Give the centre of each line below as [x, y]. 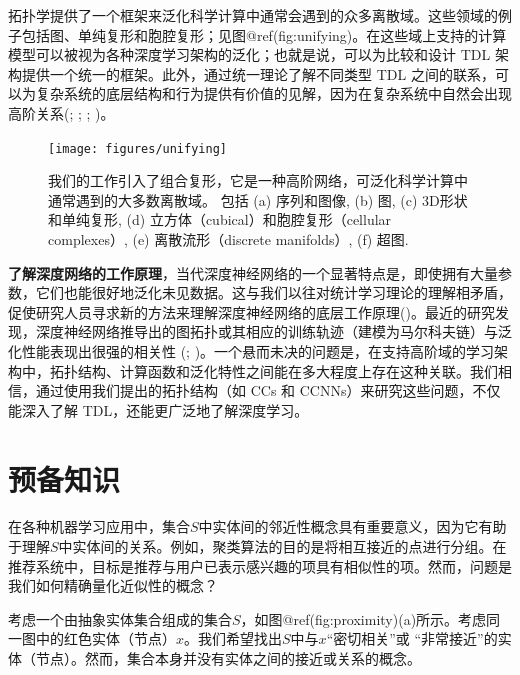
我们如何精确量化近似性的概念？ [113, 585]
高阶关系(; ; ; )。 [61, 112]
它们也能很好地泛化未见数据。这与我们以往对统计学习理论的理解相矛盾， [273, 292]
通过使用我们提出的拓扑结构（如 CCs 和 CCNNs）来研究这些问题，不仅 [268, 390]
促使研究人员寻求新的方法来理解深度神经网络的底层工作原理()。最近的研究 [251, 311]
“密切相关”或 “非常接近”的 [412, 638]
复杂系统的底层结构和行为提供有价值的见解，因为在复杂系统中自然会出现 [273, 93]
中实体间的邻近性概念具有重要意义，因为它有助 [352, 526]
